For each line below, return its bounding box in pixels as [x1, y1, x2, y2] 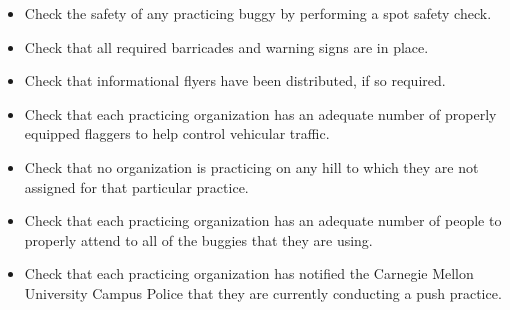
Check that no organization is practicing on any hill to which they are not [24, 156, 479, 177]
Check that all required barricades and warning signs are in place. [24, 36, 429, 57]
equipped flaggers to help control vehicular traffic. [24, 123, 330, 144]
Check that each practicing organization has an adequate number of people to [24, 210, 502, 231]
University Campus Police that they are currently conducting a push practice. [24, 282, 502, 303]
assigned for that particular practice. [24, 176, 249, 197]
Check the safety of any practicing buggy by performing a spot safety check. [24, 3, 492, 23]
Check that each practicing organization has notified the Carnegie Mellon [24, 263, 474, 284]
